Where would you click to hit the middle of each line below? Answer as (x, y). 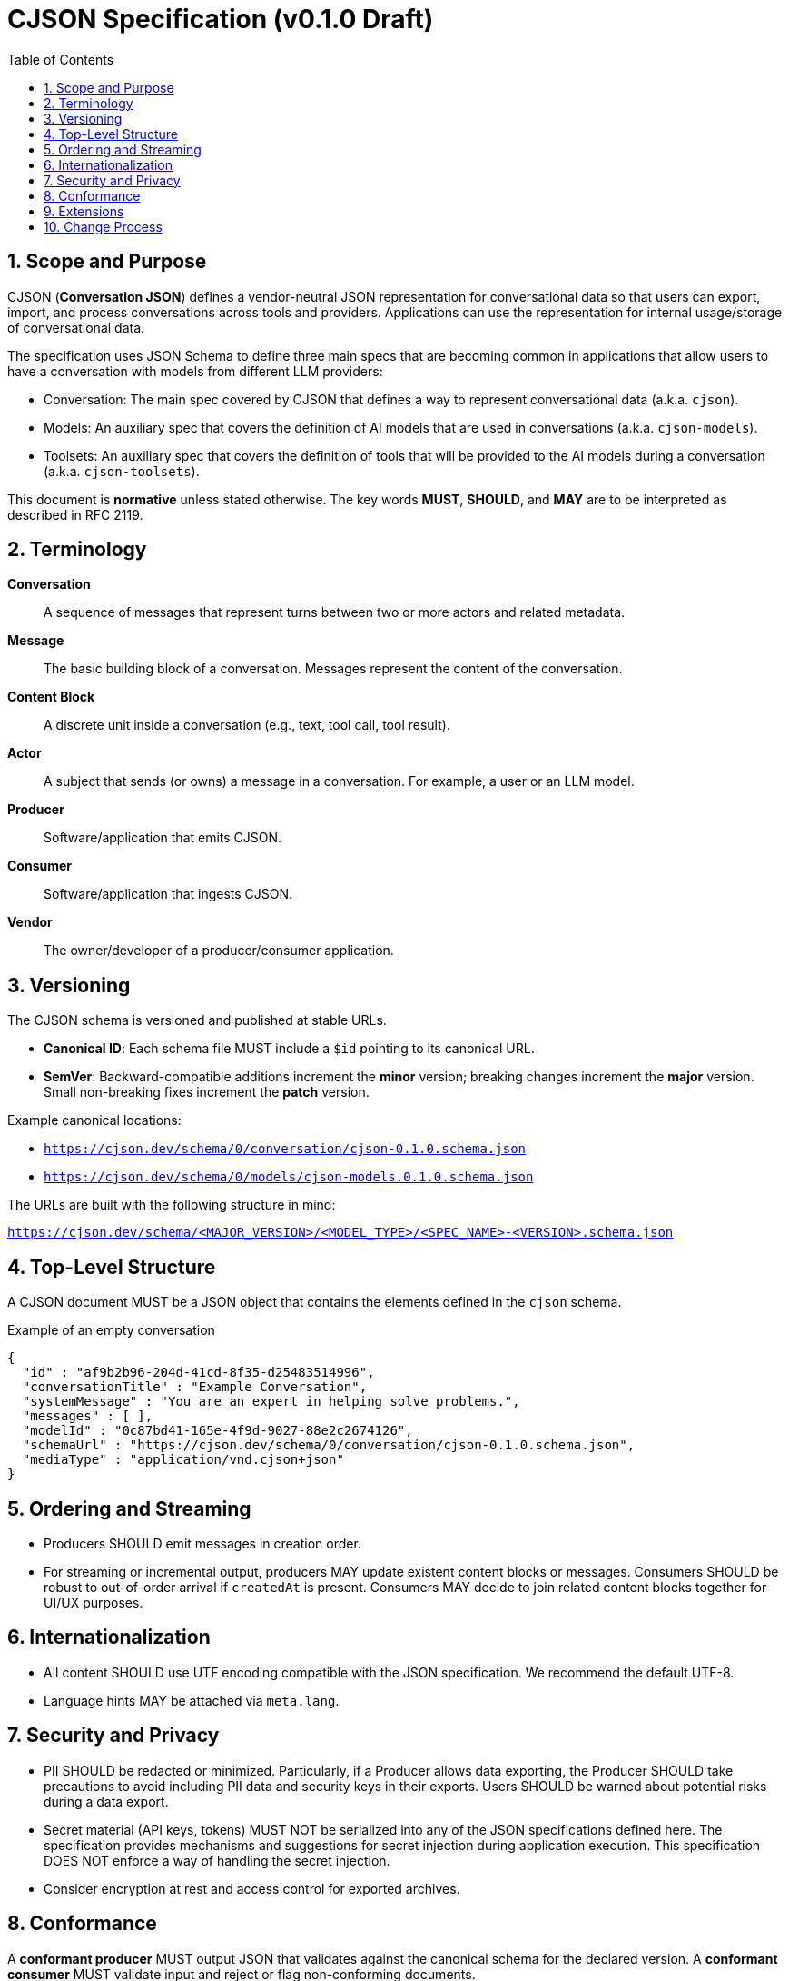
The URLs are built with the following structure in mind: (172, 1205)
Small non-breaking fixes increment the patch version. (207, 1092)
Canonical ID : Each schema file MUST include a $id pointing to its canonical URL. (289, 1049)
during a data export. (106, 1801)
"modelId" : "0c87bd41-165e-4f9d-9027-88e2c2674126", (217, 1431)
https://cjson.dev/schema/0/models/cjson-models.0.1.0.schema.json (289, 1177)
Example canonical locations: (94, 1120)
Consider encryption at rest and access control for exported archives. (252, 1888)
